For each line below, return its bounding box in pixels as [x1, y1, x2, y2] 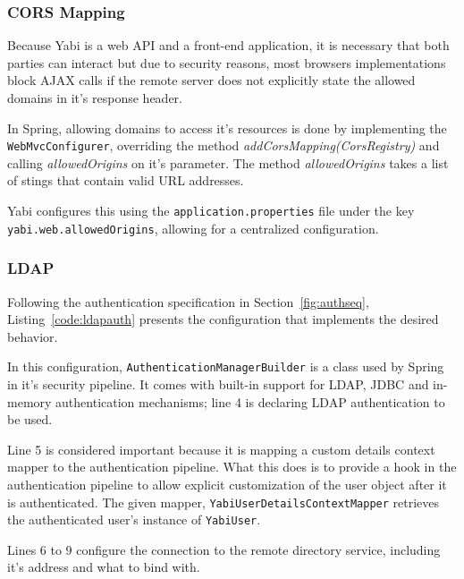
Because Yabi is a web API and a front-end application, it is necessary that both [7, 36, 450, 55]
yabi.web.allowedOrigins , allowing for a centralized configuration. [7, 218, 379, 237]
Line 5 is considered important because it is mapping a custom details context [7, 439, 435, 458]
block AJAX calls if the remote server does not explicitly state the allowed [7, 71, 416, 89]
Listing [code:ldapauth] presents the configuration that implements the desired [7, 310, 439, 328]
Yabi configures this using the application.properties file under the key [7, 201, 415, 220]
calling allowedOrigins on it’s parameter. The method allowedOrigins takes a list [7, 153, 449, 172]
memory [7, 392, 52, 411]
